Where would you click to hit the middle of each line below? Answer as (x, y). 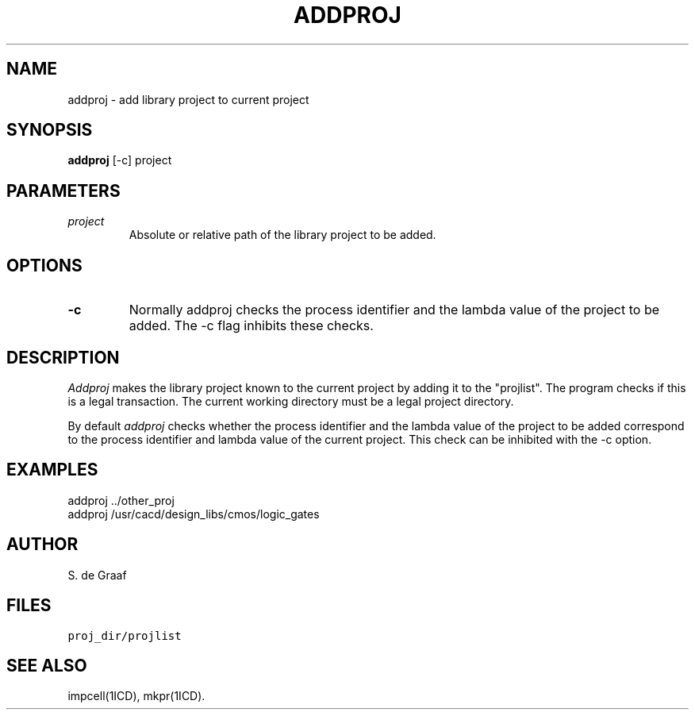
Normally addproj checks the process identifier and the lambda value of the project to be (394, 310)
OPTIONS (44, 265)
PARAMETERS (63, 191)
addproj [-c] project (120, 160)
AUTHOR (42, 545)
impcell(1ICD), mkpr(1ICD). (136, 696)
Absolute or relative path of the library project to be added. (282, 235)
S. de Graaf (97, 575)
